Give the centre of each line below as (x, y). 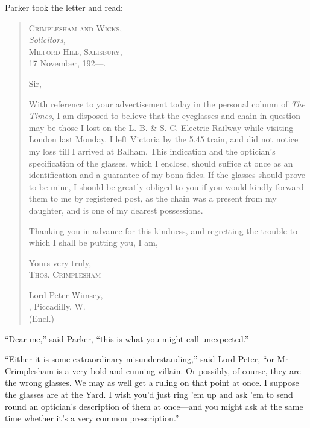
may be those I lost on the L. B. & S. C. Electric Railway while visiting (161, 127)
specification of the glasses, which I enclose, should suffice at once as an (161, 163)
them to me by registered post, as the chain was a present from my (153, 198)
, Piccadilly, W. (57, 306)
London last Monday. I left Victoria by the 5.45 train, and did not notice (163, 139)
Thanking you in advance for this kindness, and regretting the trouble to (163, 230)
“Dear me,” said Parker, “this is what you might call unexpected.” (127, 338)
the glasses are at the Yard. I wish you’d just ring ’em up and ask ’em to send (149, 394)
